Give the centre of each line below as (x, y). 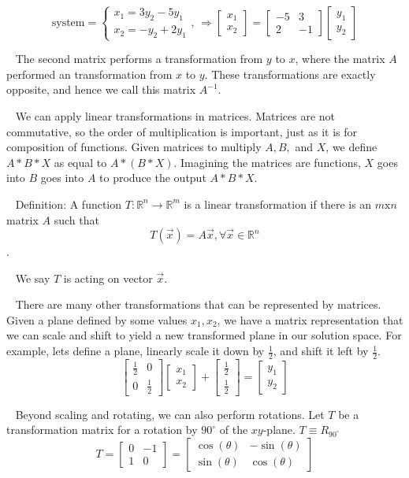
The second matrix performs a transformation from (139, 59)
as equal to (80, 162)
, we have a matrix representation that (310, 319)
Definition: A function (69, 204)
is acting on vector (108, 278)
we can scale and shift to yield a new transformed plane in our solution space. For (204, 335)
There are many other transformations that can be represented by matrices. (198, 304)
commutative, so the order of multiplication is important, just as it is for (182, 131)
